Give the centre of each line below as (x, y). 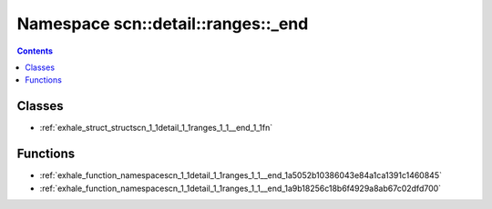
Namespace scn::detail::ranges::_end (163, 24)
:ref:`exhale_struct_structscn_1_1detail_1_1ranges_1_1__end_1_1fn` (156, 128)
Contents (35, 51)
